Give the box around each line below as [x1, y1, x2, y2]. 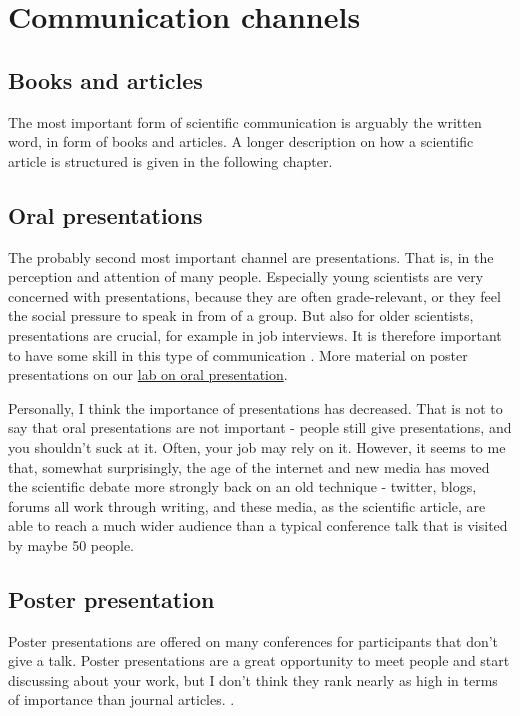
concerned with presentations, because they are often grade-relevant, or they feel [8, 285, 501, 306]
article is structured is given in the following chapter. [8, 150, 333, 171]
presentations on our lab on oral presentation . [8, 364, 288, 385]
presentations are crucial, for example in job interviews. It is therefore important [8, 324, 502, 345]
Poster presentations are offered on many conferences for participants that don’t [8, 630, 499, 651]
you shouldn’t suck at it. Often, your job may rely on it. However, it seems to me [8, 436, 506, 457]
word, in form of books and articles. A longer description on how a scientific [8, 131, 474, 152]
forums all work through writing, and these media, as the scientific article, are [8, 495, 486, 516]
